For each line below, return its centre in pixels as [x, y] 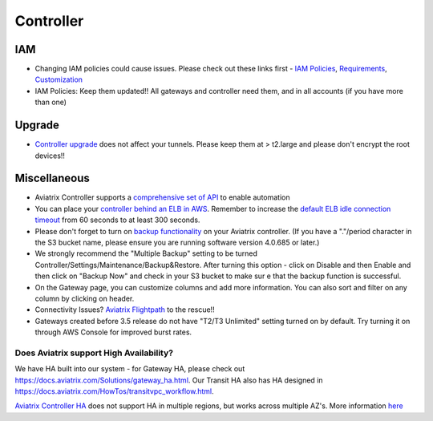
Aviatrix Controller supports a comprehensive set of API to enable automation [162, 197]
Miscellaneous [52, 178]
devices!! [50, 156]
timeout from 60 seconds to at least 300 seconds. [117, 220]
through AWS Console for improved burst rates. [113, 332]
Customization [59, 79]
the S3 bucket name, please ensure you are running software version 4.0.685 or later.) [177, 242]
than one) [51, 102]
